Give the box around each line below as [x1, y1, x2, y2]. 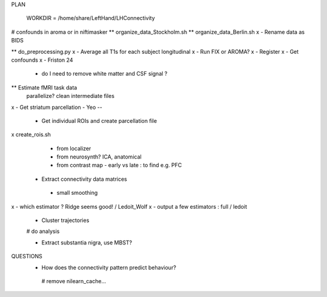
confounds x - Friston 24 [11, 56, 73, 64]
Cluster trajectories [41, 217, 90, 224]
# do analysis [26, 227, 60, 235]
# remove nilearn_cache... [41, 277, 106, 284]
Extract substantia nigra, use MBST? [41, 239, 133, 246]
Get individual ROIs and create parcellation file [41, 117, 157, 124]
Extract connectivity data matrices [41, 175, 127, 183]
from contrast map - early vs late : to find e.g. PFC [56, 162, 182, 169]
